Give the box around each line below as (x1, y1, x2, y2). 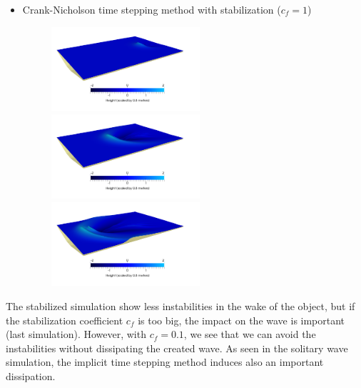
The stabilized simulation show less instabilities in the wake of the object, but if (6, 299, 355, 314)
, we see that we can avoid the (183, 327, 316, 342)
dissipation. (6, 369, 56, 384)
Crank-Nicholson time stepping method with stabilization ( (22, 2, 281, 16)
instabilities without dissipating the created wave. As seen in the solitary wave (6, 340, 348, 355)
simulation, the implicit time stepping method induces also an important (6, 354, 324, 369)
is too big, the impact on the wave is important (138, 312, 345, 327)
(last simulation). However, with (6, 327, 146, 342)
